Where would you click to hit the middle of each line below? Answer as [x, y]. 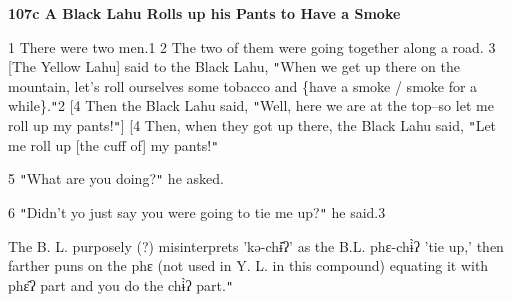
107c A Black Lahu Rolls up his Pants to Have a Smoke [204, 13]
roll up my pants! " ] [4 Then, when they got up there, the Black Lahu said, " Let [252, 125]
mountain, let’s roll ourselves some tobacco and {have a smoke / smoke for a [243, 85]
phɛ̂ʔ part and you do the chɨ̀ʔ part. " [121, 284]
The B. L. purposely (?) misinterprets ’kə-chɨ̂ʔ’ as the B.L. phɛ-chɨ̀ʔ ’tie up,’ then [256, 245]
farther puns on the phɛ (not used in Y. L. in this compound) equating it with [248, 265]
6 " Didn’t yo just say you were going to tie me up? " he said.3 [197, 212]
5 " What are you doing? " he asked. [116, 178]
